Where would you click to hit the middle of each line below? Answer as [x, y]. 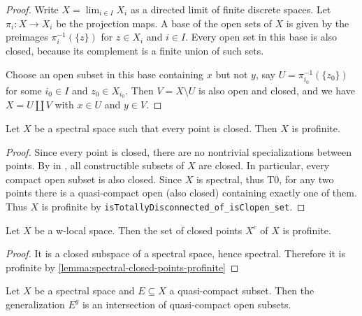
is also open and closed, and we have [277, 90]
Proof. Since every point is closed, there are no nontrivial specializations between [179, 151]
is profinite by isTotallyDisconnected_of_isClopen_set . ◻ [173, 206]
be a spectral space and [85, 290]
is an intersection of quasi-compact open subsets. [187, 304]
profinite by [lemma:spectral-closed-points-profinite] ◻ [122, 267]
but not [232, 74]
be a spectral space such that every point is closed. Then [156, 128]
